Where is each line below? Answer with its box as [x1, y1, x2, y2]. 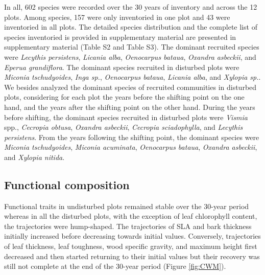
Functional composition [4, 176, 130, 192]
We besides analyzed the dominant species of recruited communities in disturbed [4, 81, 257, 92]
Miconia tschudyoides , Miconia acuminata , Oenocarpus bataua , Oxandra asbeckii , [4, 142, 257, 152]
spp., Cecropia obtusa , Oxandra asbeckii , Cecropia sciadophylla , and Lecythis [4, 122, 243, 132]
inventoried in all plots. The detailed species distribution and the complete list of [4, 21, 257, 32]
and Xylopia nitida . [4, 151, 65, 162]
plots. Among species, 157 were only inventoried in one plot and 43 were [4, 11, 230, 22]
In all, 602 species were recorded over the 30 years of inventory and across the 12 [4, 2, 257, 12]
